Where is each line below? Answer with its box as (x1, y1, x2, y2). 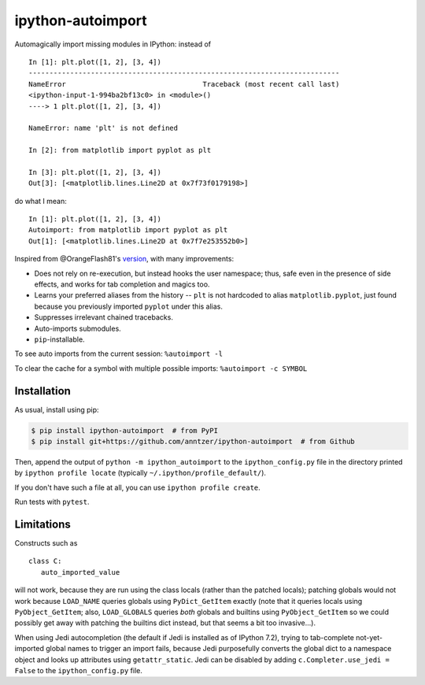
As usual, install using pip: (14, 405, 99, 414)
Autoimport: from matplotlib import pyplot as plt (28, 225, 228, 235)
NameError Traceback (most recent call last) (28, 80, 340, 88)
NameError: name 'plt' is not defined (28, 124, 179, 133)
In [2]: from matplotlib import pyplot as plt (28, 146, 212, 155)
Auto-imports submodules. (34, 324, 121, 333)
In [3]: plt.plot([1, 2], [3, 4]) (28, 168, 161, 176)
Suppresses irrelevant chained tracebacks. (34, 313, 173, 322)
